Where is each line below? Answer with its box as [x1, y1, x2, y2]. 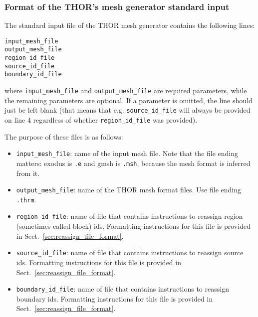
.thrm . [16, 194, 36, 204]
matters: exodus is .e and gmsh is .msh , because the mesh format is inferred [16, 158, 251, 168]
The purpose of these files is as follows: [4, 131, 123, 142]
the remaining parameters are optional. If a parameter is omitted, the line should [4, 95, 253, 105]
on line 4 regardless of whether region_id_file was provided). [4, 115, 198, 125]
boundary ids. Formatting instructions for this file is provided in [16, 293, 213, 304]
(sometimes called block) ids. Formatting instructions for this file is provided [16, 221, 251, 231]
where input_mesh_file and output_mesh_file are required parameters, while [4, 85, 247, 96]
